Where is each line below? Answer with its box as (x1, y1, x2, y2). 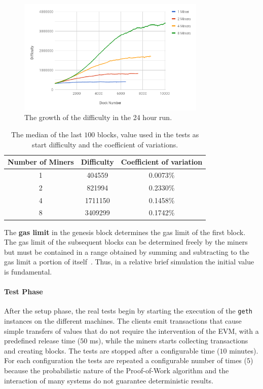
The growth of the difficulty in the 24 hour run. (24, 112, 172, 123)
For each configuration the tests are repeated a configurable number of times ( (4, 355, 247, 366)
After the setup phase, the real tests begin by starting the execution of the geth (4, 305, 252, 316)
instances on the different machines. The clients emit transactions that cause (4, 315, 242, 326)
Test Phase (4, 286, 43, 297)
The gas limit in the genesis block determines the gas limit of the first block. (4, 226, 246, 237)
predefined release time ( (4, 335, 81, 346)
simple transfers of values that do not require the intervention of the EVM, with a (4, 325, 259, 336)
